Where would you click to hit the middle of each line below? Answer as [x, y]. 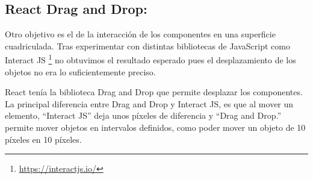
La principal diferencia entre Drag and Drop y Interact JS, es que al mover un [149, 103]
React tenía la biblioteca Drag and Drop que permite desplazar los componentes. [154, 92]
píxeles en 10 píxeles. [43, 139]
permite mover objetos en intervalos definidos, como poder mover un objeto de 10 [155, 127]
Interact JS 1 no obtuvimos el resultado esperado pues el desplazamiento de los [150, 59]
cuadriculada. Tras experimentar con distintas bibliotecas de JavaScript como [147, 46]
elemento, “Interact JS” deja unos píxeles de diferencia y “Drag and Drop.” [143, 115]
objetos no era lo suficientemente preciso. [80, 71]
